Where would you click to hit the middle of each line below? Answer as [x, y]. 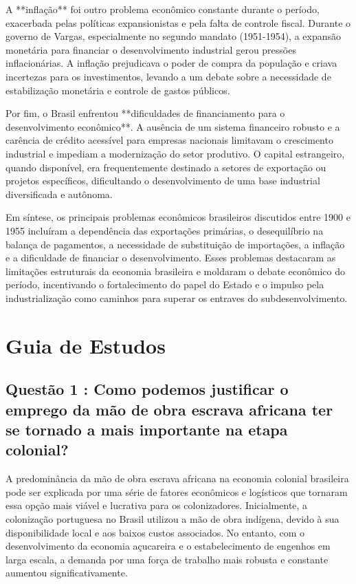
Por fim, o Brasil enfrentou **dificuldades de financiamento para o [145, 113]
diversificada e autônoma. [59, 194]
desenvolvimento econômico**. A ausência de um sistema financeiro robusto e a [173, 126]
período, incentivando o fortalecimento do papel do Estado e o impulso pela [165, 284]
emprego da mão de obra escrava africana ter [169, 409]
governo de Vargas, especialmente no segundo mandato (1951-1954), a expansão [174, 36]
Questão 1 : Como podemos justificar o [147, 389]
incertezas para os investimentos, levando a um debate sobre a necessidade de [168, 76]
